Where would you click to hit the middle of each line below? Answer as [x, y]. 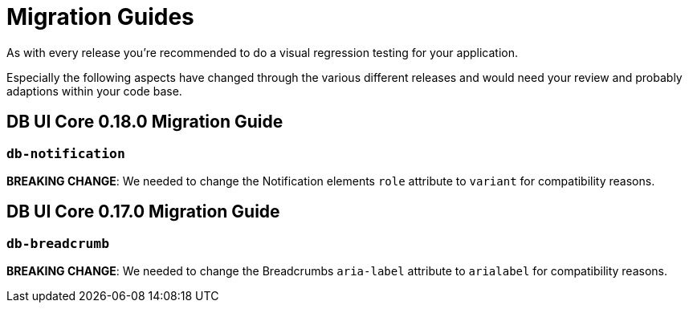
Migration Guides [100, 17]
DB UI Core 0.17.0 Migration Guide [143, 212]
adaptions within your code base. [94, 91]
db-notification [66, 153]
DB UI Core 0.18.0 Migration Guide [145, 122]
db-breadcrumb [58, 243]
